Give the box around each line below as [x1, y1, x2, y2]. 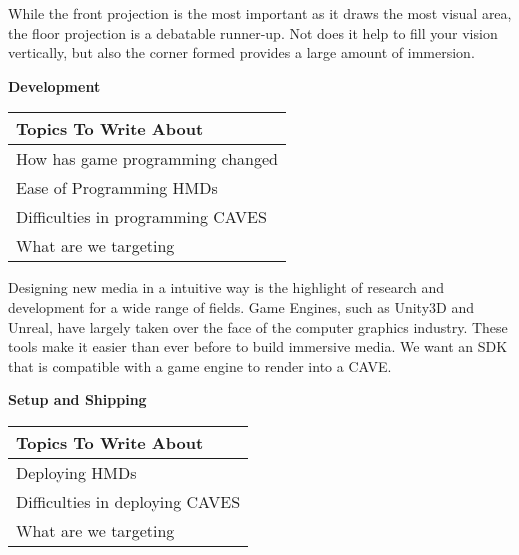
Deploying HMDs [16, 460, 137, 484]
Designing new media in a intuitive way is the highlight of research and [8, 277, 445, 298]
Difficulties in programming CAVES [16, 205, 267, 229]
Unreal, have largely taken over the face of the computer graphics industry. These [8, 316, 508, 337]
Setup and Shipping [8, 389, 147, 410]
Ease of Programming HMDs [16, 176, 218, 200]
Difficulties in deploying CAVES [16, 489, 241, 513]
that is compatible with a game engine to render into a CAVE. [8, 355, 392, 376]
